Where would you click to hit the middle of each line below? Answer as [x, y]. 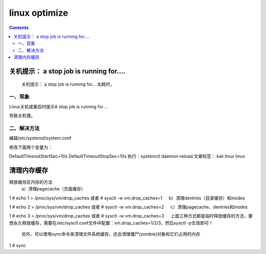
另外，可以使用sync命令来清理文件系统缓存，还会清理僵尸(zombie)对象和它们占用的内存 [111, 234]
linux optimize [39, 13]
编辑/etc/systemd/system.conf [40, 138]
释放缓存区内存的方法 [31, 182]
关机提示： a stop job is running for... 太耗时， [68, 84]
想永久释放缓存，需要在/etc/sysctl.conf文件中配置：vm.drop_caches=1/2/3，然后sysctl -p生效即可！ [111, 223]
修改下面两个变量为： [31, 147]
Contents [19, 28]
